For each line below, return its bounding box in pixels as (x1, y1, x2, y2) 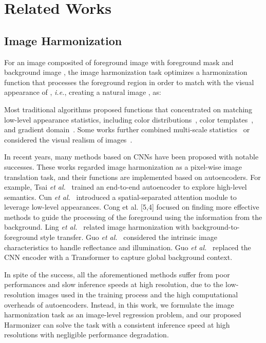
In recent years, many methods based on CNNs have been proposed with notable (4, 151, 259, 162)
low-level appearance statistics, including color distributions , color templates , (4, 114, 254, 125)
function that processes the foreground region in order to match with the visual (4, 76, 254, 87)
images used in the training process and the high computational (37, 289, 238, 300)
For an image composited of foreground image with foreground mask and (4, 56, 234, 67)
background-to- (192, 221, 240, 232)
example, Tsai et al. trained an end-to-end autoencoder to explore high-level (4, 181, 247, 192)
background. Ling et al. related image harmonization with (4, 221, 190, 232)
